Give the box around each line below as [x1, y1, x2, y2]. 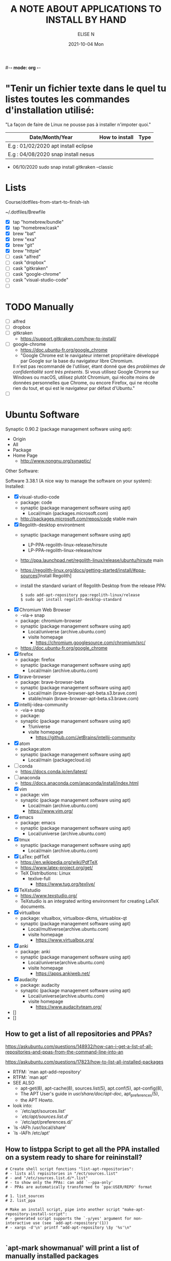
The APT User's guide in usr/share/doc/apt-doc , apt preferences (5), [20, 1090, 160, 1098]
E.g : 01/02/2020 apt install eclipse [8, 142, 93, 149]
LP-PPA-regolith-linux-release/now [28, 547, 102, 553]
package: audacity [20, 982, 60, 988]
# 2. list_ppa [5, 1198, 36, 1203]
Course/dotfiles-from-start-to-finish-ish [5, 199, 90, 205]
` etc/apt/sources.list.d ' [20, 1113, 69, 1120]
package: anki [20, 948, 50, 954]
